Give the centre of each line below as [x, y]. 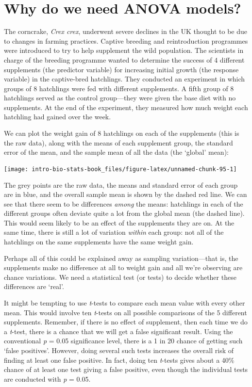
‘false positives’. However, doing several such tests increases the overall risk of [119, 350]
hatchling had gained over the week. [58, 117]
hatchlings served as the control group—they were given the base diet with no [120, 98]
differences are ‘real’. [34, 286]
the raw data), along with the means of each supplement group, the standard [118, 142]
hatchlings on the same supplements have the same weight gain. [99, 242]
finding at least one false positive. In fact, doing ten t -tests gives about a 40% [119, 360]
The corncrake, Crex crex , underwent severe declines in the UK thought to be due [126, 31]
